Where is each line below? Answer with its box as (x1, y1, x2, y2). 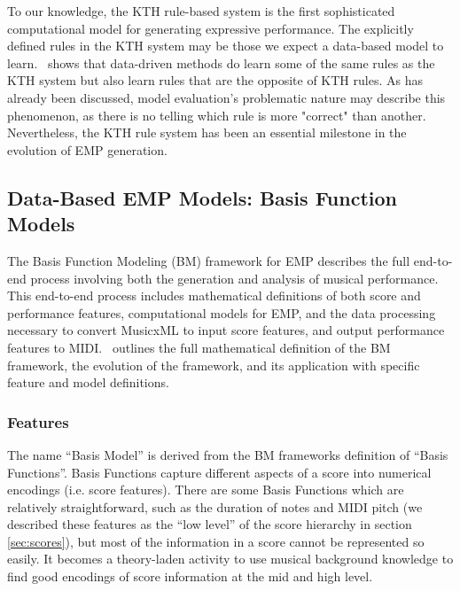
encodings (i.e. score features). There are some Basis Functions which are (7, 480, 404, 499)
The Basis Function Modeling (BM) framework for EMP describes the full (7, 251, 410, 269)
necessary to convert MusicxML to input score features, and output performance (7, 321, 445, 339)
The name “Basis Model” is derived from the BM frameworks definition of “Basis (7, 445, 448, 463)
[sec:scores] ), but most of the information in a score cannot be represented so (7, 532, 425, 550)
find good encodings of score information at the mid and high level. (7, 567, 373, 586)
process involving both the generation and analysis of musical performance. (30, 268, 439, 287)
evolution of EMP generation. (7, 140, 168, 159)
